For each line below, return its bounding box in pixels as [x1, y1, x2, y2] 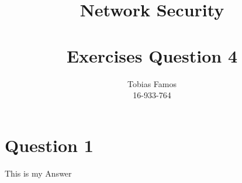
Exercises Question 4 [66, 43, 238, 67]
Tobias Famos [127, 77, 177, 89]
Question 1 [5, 133, 94, 157]
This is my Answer [5, 167, 72, 179]
